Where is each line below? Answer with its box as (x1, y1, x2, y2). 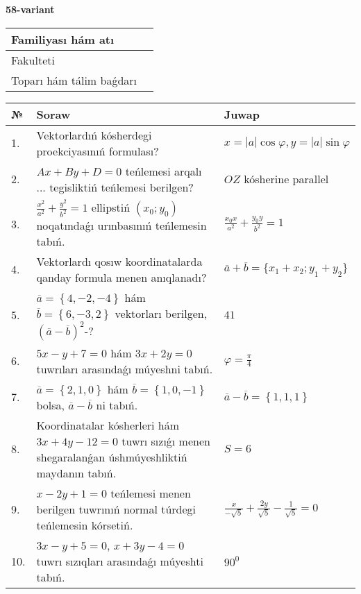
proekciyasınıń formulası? (36, 142, 159, 159)
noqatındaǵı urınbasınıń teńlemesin (36, 217, 207, 233)
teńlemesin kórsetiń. (36, 516, 133, 533)
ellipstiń (91, 198, 131, 215)
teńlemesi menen (110, 484, 191, 501)
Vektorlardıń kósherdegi (36, 126, 152, 143)
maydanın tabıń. (36, 464, 117, 481)
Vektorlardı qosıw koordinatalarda (36, 253, 203, 269)
